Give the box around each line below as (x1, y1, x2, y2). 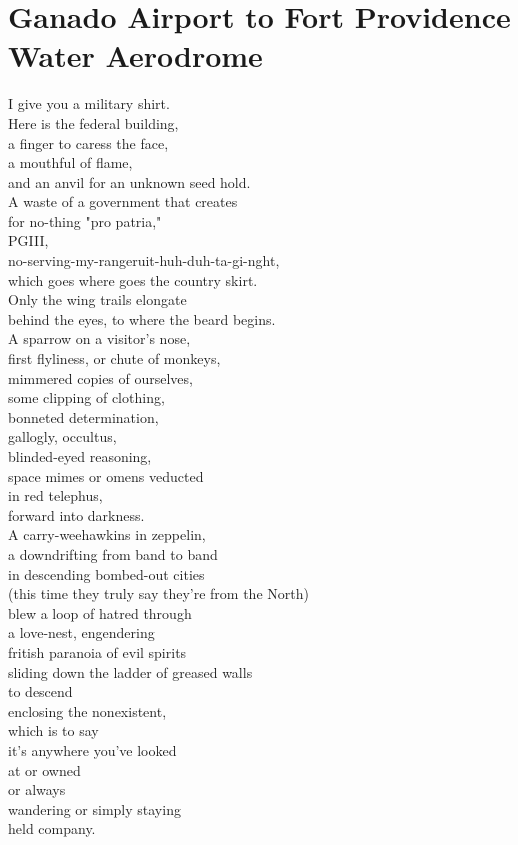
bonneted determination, (8, 406, 159, 427)
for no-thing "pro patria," (8, 210, 162, 231)
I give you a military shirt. (8, 93, 170, 114)
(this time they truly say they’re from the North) (8, 583, 309, 604)
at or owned (8, 759, 81, 780)
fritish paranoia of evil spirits (8, 641, 187, 662)
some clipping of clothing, (8, 387, 165, 408)
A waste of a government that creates (8, 191, 238, 212)
